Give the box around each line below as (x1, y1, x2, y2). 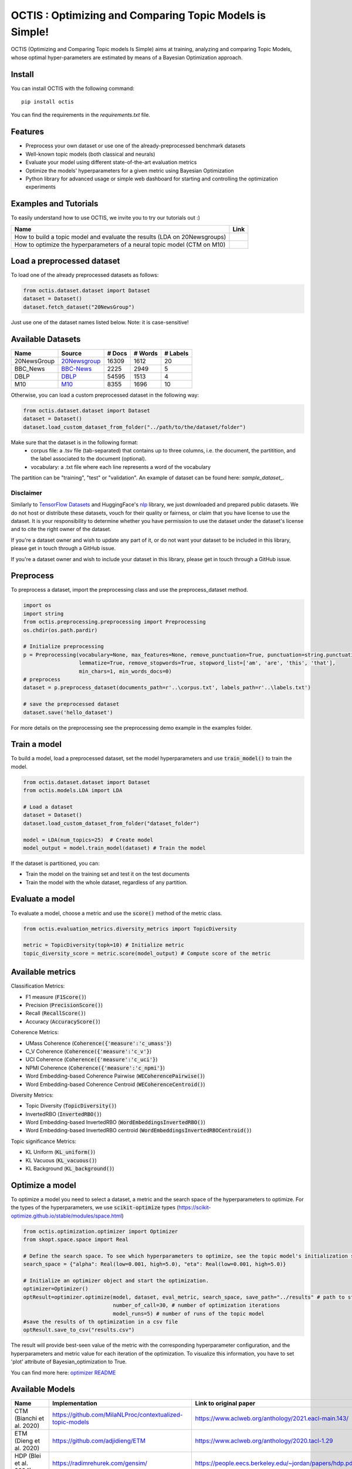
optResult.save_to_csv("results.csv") (23, 1327, 135, 1333)
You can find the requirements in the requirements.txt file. (11, 112, 151, 119)
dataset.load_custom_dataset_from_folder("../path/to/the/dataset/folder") (23, 424, 246, 430)
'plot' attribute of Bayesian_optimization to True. (11, 1358, 127, 1366)
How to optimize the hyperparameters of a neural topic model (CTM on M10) (14, 240, 226, 249)
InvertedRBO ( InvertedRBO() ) (25, 1111, 102, 1118)
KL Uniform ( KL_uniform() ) (25, 1149, 96, 1156)
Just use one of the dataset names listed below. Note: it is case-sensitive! (11, 318, 189, 326)
